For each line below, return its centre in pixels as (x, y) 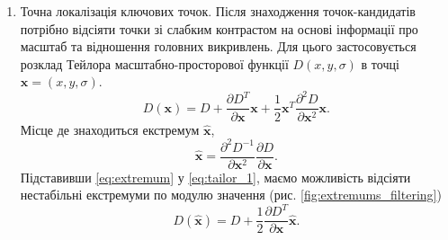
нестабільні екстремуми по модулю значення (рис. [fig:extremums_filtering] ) (231, 195)
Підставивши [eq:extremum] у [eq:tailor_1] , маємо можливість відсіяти (215, 177)
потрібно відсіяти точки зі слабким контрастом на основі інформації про (219, 28)
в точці (380, 63)
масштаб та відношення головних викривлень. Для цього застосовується (218, 46)
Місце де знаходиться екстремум (110, 129)
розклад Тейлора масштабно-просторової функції (154, 63)
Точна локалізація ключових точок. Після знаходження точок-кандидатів (218, 11)
